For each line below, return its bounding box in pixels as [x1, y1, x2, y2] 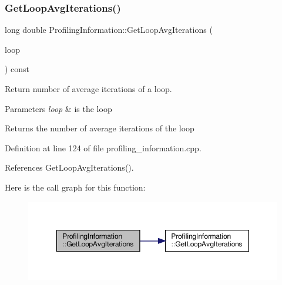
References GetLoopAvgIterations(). [5, 161, 134, 174]
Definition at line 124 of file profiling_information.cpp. [5, 141, 202, 154]
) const [5, 63, 30, 75]
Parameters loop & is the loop [5, 102, 112, 114]
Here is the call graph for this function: [5, 181, 146, 193]
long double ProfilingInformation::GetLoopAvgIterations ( [5, 23, 213, 36]
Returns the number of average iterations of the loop [5, 122, 194, 134]
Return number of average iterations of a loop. [5, 83, 172, 94]
